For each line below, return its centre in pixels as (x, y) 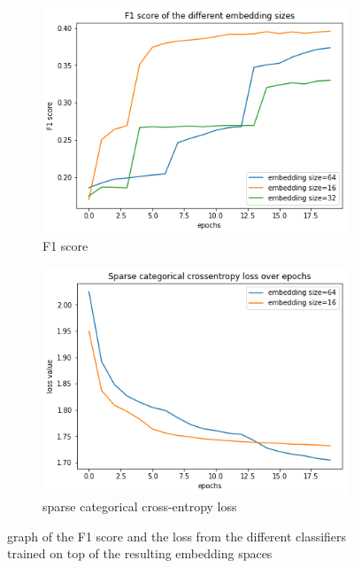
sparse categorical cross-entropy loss (140, 506)
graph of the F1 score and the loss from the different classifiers (177, 536)
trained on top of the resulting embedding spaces (140, 553)
